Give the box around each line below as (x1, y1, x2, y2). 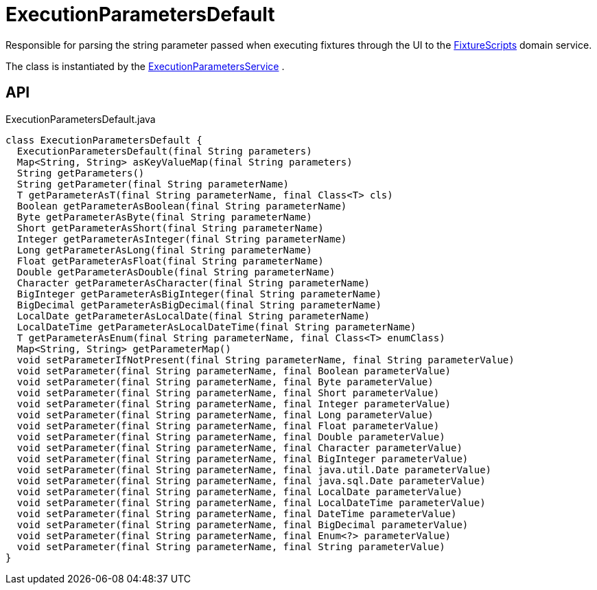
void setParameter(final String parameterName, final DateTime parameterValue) (16, 508, 457, 519)
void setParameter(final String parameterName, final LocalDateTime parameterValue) (16, 497, 486, 508)
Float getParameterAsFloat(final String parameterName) (16, 255, 324, 266)
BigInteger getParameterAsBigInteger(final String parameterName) (16, 288, 382, 299)
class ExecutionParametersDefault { (5, 134, 202, 146)
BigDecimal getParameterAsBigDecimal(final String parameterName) (16, 299, 382, 310)
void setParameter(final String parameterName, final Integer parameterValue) (16, 398, 452, 409)
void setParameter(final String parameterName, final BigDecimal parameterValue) (16, 519, 469, 530)
